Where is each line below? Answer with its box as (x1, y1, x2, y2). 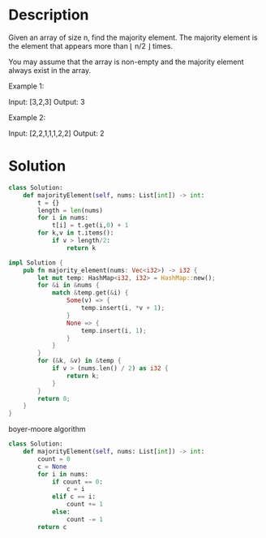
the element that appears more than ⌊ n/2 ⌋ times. (8, 41, 174, 50)
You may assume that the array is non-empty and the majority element (8, 57, 245, 67)
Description (8, 6, 89, 24)
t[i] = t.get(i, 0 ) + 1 (51, 222, 129, 230)
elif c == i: (51, 493, 96, 501)
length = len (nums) (37, 206, 104, 214)
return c (37, 523, 67, 531)
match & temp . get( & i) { (51, 289, 129, 297)
